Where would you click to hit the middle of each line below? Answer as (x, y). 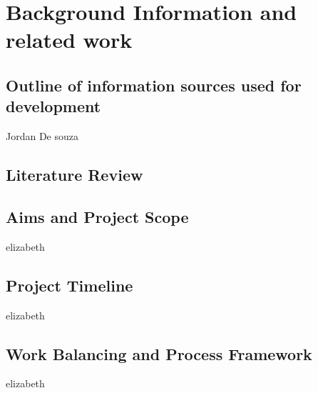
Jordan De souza (42, 136)
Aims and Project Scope (97, 216)
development (53, 106)
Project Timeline (70, 285)
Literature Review (75, 175)
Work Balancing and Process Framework (159, 353)
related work (69, 40)
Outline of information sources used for (154, 85)
